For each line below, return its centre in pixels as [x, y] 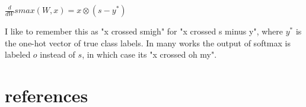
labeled [18, 54]
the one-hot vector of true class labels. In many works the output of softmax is [148, 43]
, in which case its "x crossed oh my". [149, 54]
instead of [58, 54]
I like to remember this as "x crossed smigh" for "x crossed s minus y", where [144, 31]
